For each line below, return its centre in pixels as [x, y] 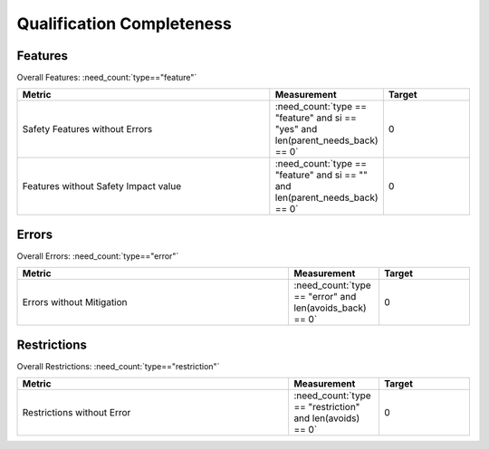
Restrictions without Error [77, 413]
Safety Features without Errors [87, 129]
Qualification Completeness [125, 24]
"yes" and [296, 129]
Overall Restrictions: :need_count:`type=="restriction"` [118, 366]
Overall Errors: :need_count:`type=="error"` [98, 256]
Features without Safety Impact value [101, 186]
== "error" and [325, 297]
